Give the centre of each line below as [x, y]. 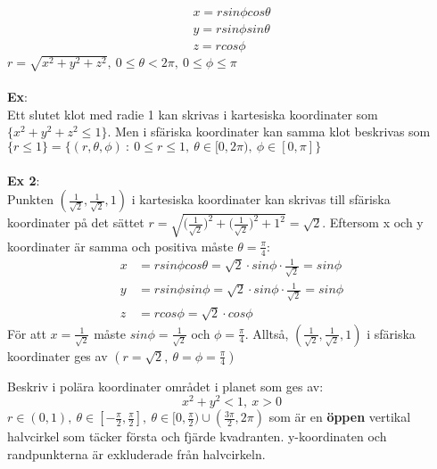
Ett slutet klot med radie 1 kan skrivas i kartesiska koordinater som [193, 114]
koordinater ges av [58, 355]
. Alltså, [267, 333]
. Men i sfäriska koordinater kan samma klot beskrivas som [269, 132]
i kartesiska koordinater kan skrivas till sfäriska [261, 199]
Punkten [30, 199]
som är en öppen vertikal [340, 417]
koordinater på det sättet [76, 222]
